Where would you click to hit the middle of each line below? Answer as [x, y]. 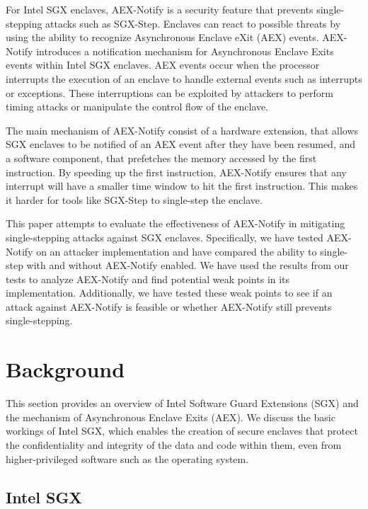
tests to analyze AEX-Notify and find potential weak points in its [148, 279]
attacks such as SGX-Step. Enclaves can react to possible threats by [193, 23]
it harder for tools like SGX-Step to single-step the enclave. [134, 199]
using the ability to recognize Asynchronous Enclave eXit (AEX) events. [162, 37]
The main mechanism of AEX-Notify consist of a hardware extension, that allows [182, 130]
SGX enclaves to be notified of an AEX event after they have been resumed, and [181, 144]
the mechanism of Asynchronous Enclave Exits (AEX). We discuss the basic [171, 417]
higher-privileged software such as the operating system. [127, 458]
